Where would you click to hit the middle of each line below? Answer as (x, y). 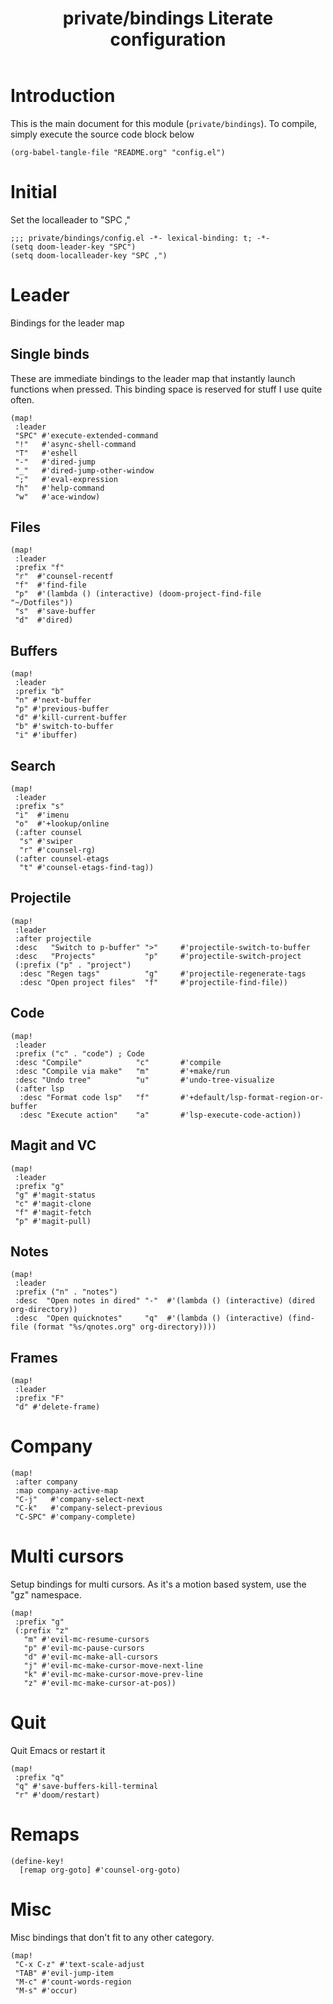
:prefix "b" (39, 692)
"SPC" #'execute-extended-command (86, 435)
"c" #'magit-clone (53, 1203)
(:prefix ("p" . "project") (73, 965)
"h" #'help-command (59, 488)
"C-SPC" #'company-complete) (75, 1517)
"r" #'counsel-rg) (58, 850)
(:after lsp (39, 1088)
